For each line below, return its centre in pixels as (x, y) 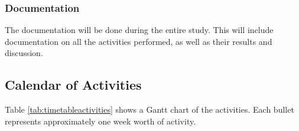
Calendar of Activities (73, 85)
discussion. (24, 53)
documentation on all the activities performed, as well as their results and (139, 41)
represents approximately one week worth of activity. (100, 121)
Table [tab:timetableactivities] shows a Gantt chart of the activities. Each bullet (149, 109)
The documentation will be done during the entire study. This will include (139, 30)
